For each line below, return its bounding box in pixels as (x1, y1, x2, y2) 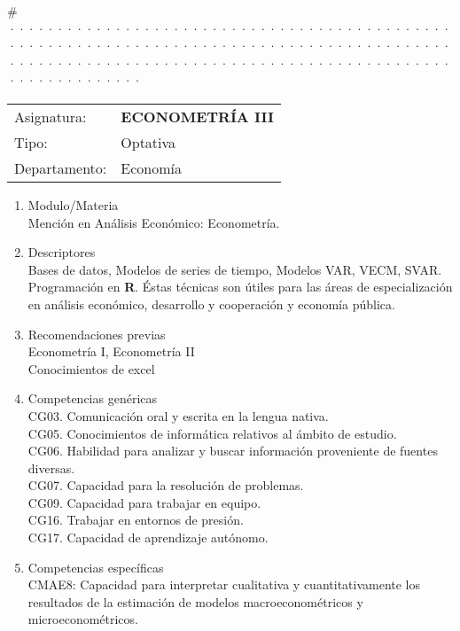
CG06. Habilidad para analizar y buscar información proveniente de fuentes (27, 441, 438, 460)
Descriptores (27, 243, 96, 261)
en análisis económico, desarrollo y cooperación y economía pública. (27, 294, 395, 313)
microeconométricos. (27, 610, 138, 628)
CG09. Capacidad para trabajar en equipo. (27, 493, 261, 511)
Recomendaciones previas (27, 324, 166, 343)
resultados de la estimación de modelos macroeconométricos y (27, 592, 363, 611)
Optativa (121, 131, 176, 152)
